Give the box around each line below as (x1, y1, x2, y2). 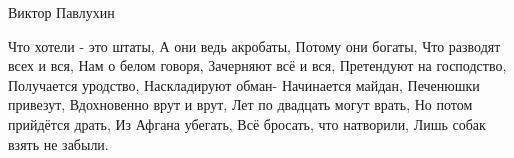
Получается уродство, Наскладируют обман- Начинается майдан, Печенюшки (8, 74, 480, 95)
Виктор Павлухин (8, 2, 115, 22)
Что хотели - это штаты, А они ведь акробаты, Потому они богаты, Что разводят (8, 35, 501, 56)
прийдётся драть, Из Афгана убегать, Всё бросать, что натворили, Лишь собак (8, 113, 486, 134)
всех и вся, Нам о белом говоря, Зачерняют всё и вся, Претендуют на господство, (8, 55, 507, 76)
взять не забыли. (8, 133, 109, 154)
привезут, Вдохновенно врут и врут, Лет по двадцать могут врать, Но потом (8, 94, 473, 115)
